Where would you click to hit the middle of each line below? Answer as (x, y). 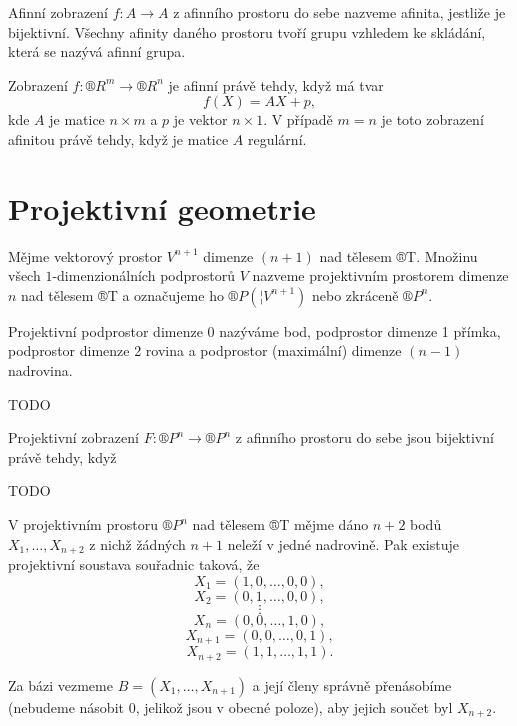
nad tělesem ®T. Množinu (398, 255)
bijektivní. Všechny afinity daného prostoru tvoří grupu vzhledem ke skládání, (247, 31)
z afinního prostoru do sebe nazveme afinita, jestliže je (339, 12)
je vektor (200, 119)
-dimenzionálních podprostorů (143, 275)
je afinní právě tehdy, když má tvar (276, 84)
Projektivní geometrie (162, 207)
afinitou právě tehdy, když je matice (118, 138)
